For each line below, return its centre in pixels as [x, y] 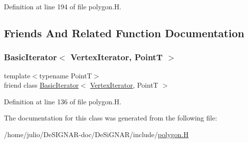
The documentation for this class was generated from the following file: [111, 118]
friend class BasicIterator [41, 85]
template [17, 75]
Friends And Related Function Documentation [124, 33]
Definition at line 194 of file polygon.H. [63, 6]
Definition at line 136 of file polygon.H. [63, 101]
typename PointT [66, 75]
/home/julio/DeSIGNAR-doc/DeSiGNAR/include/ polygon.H [96, 134]
